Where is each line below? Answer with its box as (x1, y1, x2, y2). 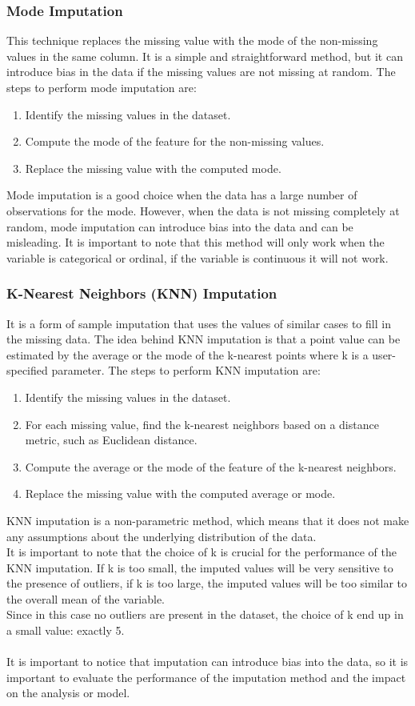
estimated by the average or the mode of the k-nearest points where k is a (6, 346, 369, 363)
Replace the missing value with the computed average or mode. (25, 485, 336, 502)
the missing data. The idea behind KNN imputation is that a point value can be (6, 331, 401, 347)
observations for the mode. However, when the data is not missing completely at (6, 202, 400, 219)
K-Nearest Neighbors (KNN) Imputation (6, 283, 277, 303)
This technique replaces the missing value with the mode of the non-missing (6, 32, 378, 49)
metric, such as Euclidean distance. (25, 431, 198, 448)
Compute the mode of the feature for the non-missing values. (25, 133, 325, 150)
